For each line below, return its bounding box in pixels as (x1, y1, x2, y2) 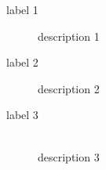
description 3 (38, 148, 100, 165)
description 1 (38, 27, 100, 44)
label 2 (6, 54, 38, 71)
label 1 (6, 2, 38, 17)
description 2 (38, 80, 100, 96)
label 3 (6, 107, 38, 123)
